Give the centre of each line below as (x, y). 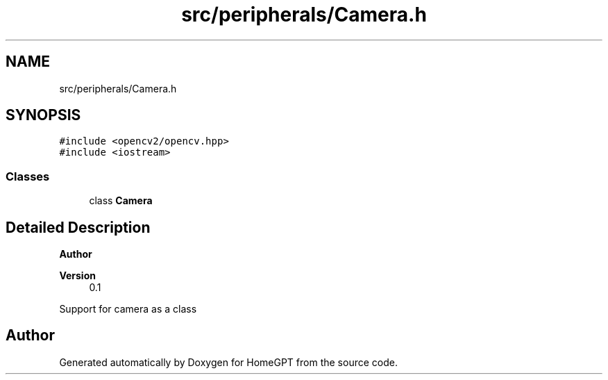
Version (77, 276)
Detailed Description (78, 227)
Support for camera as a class (128, 309)
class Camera (121, 201)
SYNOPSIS (43, 115)
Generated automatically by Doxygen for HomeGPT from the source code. (228, 362)
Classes (28, 176)
